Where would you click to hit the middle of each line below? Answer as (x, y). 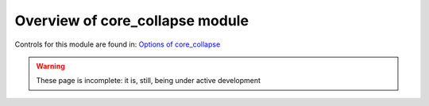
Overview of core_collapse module (132, 21)
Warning (50, 66)
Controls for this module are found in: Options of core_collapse (118, 44)
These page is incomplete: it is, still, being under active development (149, 81)
